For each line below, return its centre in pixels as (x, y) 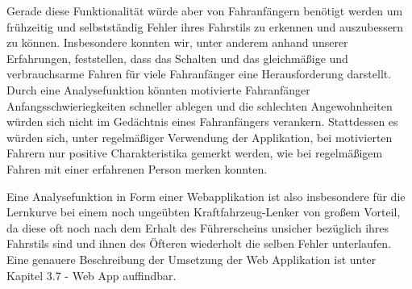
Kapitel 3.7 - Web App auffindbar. (92, 275)
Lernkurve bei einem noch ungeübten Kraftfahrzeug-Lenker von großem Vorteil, (204, 212)
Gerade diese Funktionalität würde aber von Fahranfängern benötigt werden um (205, 10)
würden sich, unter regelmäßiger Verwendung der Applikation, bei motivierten (200, 137)
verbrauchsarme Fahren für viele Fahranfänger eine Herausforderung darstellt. (199, 74)
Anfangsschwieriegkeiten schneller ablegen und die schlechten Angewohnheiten (200, 105)
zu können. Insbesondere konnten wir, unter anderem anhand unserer (177, 42)
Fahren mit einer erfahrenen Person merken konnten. (137, 168)
